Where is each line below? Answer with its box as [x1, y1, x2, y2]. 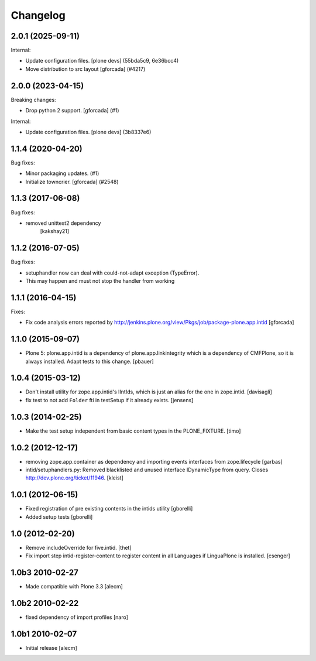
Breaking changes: [11, 96, 56, 103]
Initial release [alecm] [25, 644, 77, 651]
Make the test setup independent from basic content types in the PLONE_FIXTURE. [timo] [25, 427, 241, 434]
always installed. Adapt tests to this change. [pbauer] [25, 358, 154, 365]
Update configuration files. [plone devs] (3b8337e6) [25, 128, 152, 135]
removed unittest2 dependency [25, 220, 101, 227]
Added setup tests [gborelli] [25, 513, 93, 520]
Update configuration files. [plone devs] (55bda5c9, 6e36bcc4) [25, 57, 179, 64]
